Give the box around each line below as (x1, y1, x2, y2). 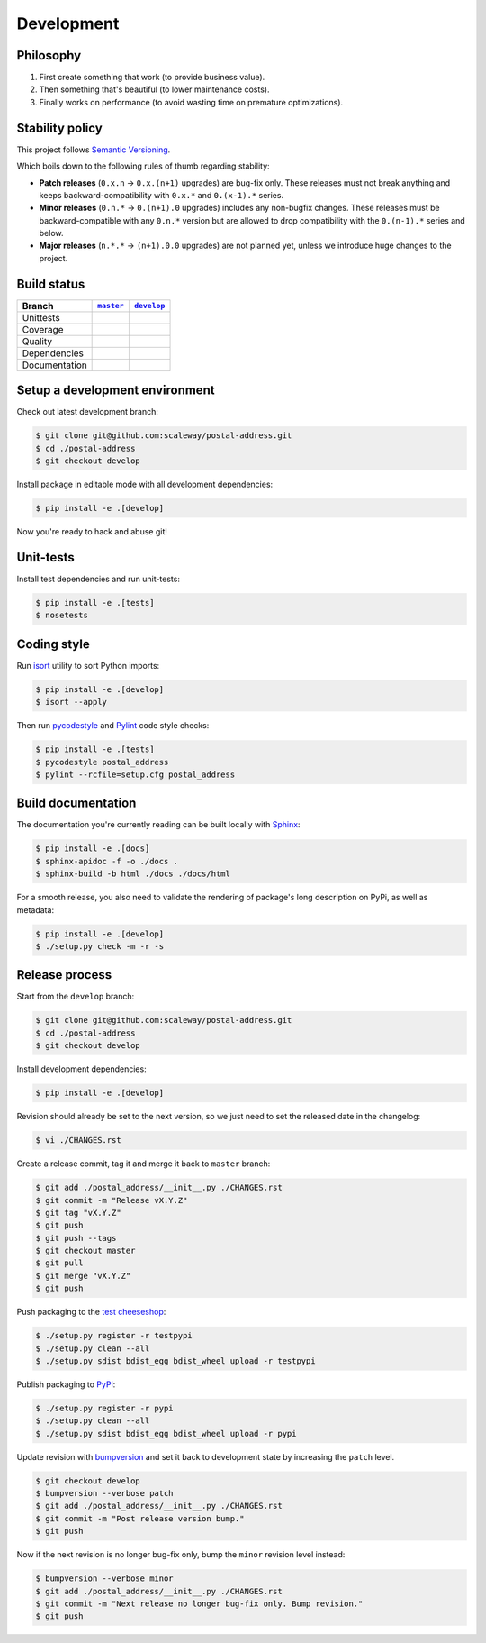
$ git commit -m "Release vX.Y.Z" (35, 1195, 188, 1205)
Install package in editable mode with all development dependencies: (16, 479, 274, 490)
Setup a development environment (16, 383, 215, 398)
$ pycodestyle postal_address (35, 757, 169, 767)
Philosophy (16, 48, 82, 63)
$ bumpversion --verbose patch (35, 1488, 175, 1499)
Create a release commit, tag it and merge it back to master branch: (16, 1158, 271, 1169)
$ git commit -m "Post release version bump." (35, 1513, 245, 1523)
